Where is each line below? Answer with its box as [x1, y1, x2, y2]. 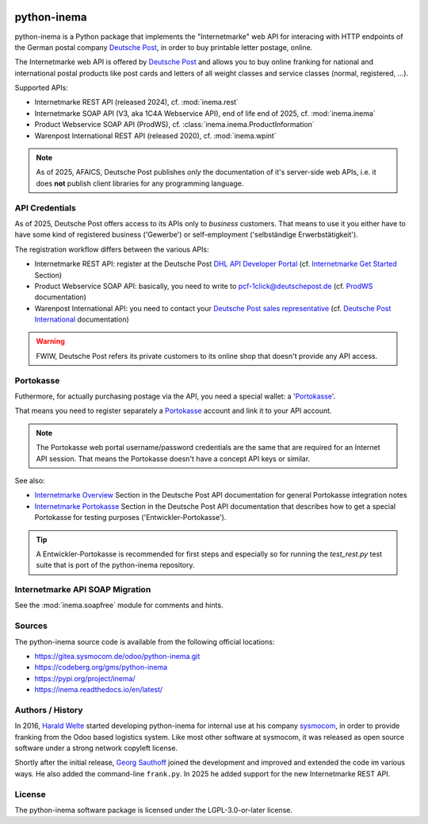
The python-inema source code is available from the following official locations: [14, 637, 275, 646]
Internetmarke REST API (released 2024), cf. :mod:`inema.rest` [34, 98, 239, 107]
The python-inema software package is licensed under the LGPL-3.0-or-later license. [14, 805, 293, 814]
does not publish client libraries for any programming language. [36, 179, 244, 188]
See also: [14, 476, 45, 485]
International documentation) [34, 314, 130, 325]
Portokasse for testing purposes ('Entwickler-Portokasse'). [34, 513, 227, 522]
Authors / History [14, 704, 83, 715]
